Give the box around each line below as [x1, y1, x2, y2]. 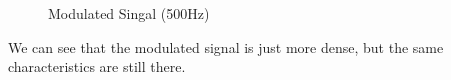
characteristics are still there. [8, 56, 186, 77]
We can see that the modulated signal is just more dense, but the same [8, 36, 444, 57]
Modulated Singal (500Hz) [48, 3, 210, 23]
